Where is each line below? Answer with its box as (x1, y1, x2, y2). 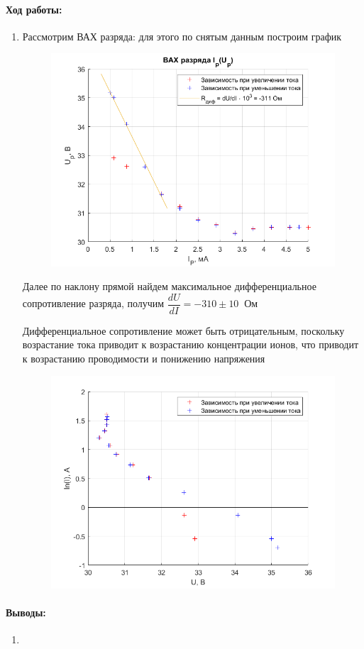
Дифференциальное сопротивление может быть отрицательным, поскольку (22, 323, 345, 338)
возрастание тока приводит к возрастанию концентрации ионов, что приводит (22, 337, 359, 352)
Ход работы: (6, 1, 62, 16)
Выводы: (6, 604, 46, 619)
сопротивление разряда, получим (22, 296, 165, 311)
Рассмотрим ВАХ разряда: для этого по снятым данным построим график (22, 28, 342, 43)
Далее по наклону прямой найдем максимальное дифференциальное (22, 279, 316, 294)
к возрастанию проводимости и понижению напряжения (22, 350, 265, 365)
